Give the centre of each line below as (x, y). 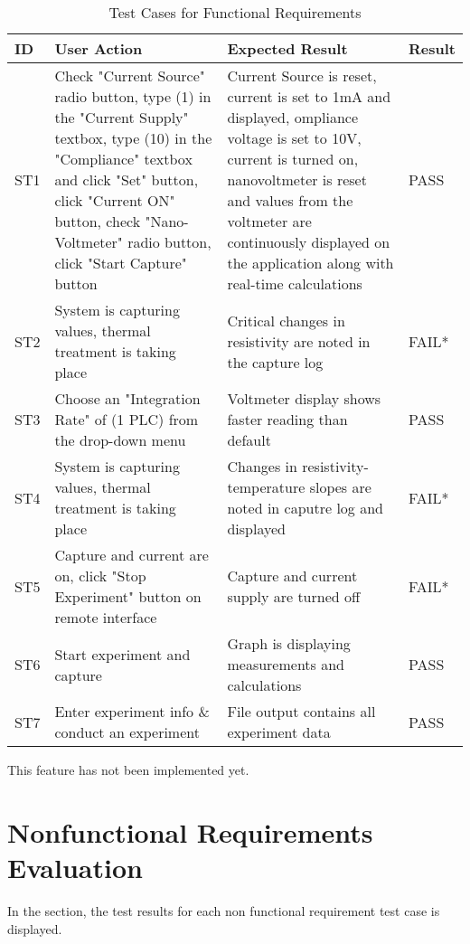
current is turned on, (293, 159)
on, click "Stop (100, 576)
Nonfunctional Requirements (190, 831)
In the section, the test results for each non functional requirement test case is (224, 910)
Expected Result (287, 48)
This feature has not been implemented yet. (128, 769)
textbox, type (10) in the (133, 138)
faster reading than (287, 419)
